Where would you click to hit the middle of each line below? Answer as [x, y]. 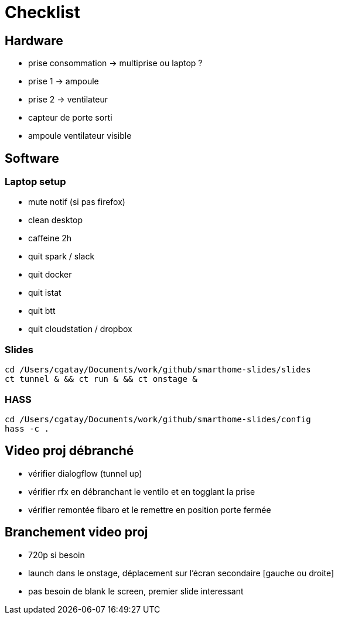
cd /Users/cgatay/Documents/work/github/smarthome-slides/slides [158, 370]
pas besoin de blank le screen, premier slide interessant [136, 591]
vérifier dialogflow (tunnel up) [85, 473]
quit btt [42, 311]
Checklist [42, 12]
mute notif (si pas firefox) [77, 202]
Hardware [34, 40]
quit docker [50, 275]
